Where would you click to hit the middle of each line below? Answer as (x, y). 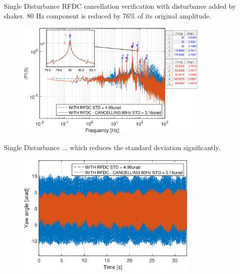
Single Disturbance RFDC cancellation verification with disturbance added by (120, 6)
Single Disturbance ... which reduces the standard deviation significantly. (112, 147)
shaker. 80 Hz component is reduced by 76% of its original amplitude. (108, 15)
